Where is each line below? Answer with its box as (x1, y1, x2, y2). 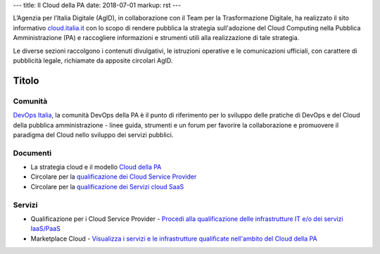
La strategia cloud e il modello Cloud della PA (30, 163, 162, 172)
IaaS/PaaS (30, 224, 61, 233)
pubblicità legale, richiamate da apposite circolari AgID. (13, 56, 173, 65)
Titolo (13, 75, 39, 87)
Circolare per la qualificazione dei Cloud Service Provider (30, 172, 197, 181)
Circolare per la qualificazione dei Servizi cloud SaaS (30, 182, 184, 191)
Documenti (13, 148, 52, 158)
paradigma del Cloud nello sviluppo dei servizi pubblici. (13, 130, 174, 139)
